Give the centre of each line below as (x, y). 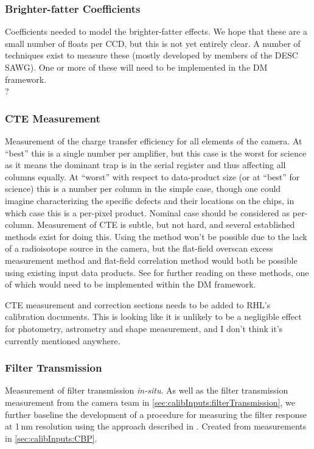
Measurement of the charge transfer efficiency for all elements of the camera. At (154, 141)
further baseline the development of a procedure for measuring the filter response (156, 414)
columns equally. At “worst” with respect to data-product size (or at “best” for (152, 176)
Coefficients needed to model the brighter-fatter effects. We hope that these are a (156, 31)
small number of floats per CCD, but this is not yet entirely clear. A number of (153, 43)
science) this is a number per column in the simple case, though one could (143, 189)
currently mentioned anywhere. (63, 340)
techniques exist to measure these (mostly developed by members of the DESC (152, 55)
